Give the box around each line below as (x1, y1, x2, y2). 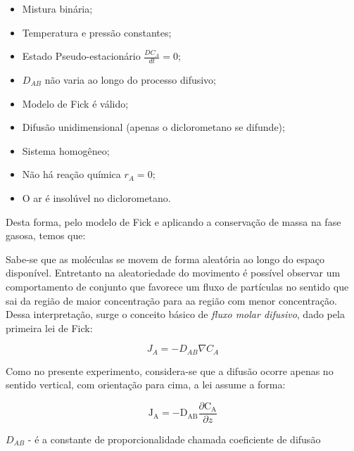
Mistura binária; (22, 1, 93, 15)
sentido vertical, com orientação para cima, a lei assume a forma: (6, 377, 286, 392)
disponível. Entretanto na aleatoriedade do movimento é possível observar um (6, 265, 341, 280)
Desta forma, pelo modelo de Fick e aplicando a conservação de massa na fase (6, 214, 341, 229)
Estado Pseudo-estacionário (22, 49, 141, 63)
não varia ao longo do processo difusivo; (44, 72, 217, 87)
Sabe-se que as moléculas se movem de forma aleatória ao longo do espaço (6, 251, 325, 266)
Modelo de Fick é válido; (22, 96, 129, 110)
